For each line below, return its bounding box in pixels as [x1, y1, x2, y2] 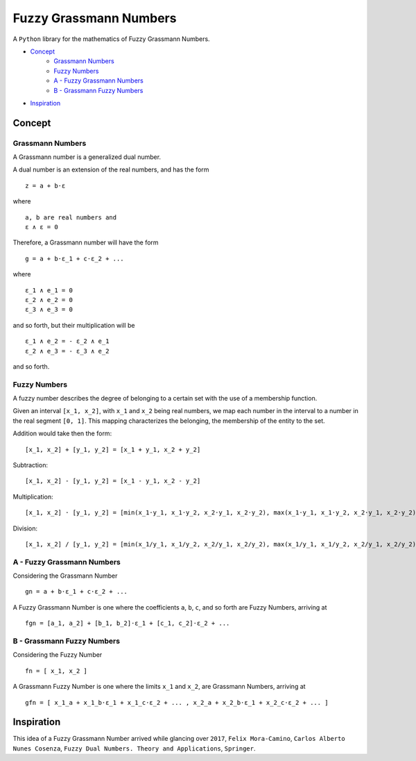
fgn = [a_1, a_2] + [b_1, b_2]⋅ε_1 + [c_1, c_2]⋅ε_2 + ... [25, 619, 230, 628]
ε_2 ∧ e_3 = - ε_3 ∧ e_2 [25, 347, 110, 355]
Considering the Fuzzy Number [12, 651, 103, 659]
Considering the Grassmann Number [12, 571, 118, 580]
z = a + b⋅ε [25, 181, 66, 190]
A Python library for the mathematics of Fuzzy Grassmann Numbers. [12, 35, 211, 43]
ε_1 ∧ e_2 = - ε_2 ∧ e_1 [25, 337, 110, 345]
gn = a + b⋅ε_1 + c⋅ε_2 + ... [25, 587, 128, 596]
